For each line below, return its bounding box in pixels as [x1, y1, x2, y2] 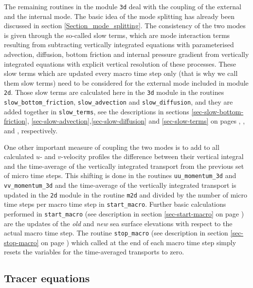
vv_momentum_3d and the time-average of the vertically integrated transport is [4, 180, 236, 190]
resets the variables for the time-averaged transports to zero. [4, 247, 184, 257]
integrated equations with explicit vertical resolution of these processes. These [4, 58, 236, 69]
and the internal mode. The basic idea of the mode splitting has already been [4, 11, 235, 21]
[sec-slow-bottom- [191, 106, 244, 116]
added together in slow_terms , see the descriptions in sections [4, 106, 189, 116]
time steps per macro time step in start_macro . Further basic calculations [4, 199, 226, 209]
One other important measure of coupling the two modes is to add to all [4, 142, 219, 152]
